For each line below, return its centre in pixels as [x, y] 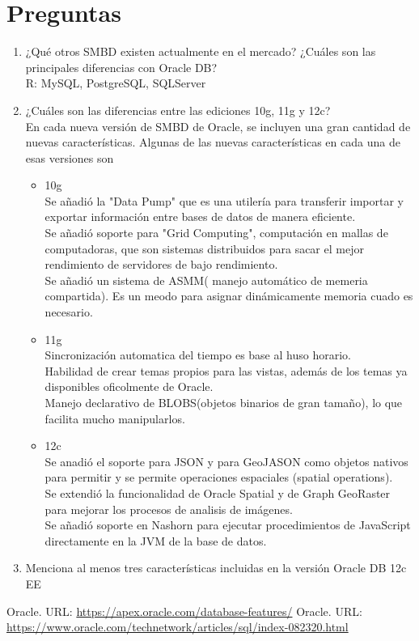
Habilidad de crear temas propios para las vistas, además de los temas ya [226, 370]
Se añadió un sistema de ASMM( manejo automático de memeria [206, 280]
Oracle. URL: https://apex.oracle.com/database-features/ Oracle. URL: [184, 611]
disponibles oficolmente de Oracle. [129, 386]
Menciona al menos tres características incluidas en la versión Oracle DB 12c [216, 568]
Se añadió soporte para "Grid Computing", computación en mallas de [216, 233]
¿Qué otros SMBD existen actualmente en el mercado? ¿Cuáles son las [201, 51]
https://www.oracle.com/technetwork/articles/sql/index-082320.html [178, 627]
